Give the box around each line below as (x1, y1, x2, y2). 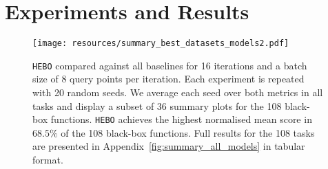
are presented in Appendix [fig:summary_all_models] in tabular (32, 139, 305, 153)
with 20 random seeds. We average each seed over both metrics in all (32, 85, 323, 100)
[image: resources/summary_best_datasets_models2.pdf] (32, 38, 289, 49)
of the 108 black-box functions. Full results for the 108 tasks (61, 125, 315, 139)
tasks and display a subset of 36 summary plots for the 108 (32, 98, 282, 113)
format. (32, 153, 63, 167)
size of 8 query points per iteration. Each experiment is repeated (32, 71, 305, 86)
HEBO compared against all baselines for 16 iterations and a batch (32, 58, 307, 72)
